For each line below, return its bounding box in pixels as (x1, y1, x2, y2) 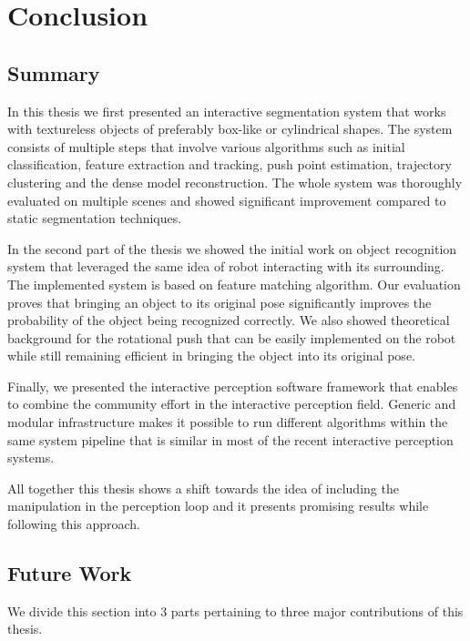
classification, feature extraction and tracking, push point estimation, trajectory (7, 155, 452, 174)
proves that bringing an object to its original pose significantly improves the (7, 292, 432, 311)
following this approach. (7, 514, 140, 534)
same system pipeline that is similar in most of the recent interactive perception (7, 430, 454, 449)
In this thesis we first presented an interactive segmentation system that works (7, 101, 446, 120)
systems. (7, 448, 55, 467)
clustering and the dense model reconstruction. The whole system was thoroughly (7, 172, 463, 191)
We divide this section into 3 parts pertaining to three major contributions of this (7, 601, 464, 620)
